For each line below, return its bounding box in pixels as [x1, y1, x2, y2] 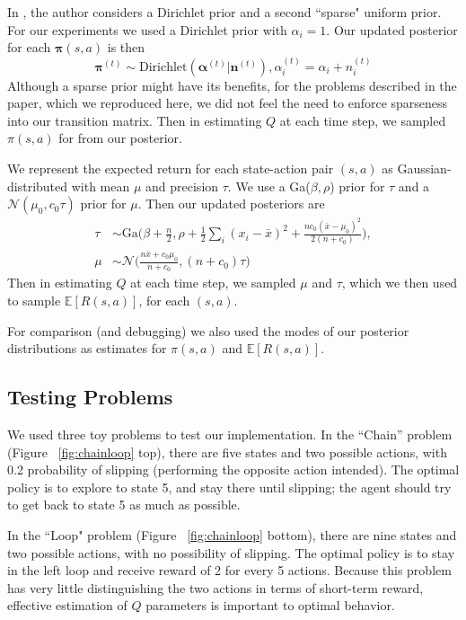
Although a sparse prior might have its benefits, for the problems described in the [7, 75, 457, 94]
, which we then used [341, 273, 458, 292]
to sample [7, 291, 61, 310]
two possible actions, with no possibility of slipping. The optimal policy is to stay [7, 543, 455, 562]
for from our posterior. [58, 128, 182, 147]
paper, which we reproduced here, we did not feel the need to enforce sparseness [7, 93, 448, 112]
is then [107, 38, 145, 57]
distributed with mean [7, 176, 130, 195]
